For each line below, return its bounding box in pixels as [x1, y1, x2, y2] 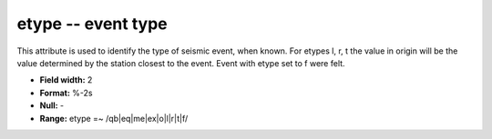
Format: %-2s [39, 87, 93, 98]
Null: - [39, 100, 65, 111]
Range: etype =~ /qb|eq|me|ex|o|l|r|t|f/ [39, 113, 189, 124]
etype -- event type [16, 14, 168, 34]
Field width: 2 [39, 74, 93, 85]
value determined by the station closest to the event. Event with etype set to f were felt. [16, 57, 345, 68]
